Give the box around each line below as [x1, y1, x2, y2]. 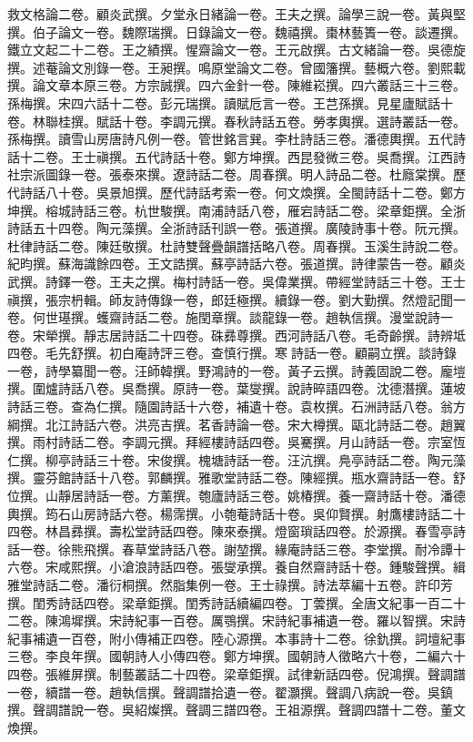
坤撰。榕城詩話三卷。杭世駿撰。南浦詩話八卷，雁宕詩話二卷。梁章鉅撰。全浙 [7, 200, 466, 219]
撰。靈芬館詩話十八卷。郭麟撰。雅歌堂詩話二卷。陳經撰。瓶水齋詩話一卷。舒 [7, 468, 466, 487]
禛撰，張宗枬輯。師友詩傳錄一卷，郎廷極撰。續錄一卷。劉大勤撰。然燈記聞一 [7, 290, 466, 309]
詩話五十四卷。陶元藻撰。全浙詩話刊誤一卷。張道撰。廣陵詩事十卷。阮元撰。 [7, 219, 466, 238]
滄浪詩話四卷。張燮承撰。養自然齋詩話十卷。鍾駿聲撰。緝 [121, 557, 466, 576]
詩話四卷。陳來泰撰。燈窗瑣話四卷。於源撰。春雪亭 [146, 522, 453, 541]
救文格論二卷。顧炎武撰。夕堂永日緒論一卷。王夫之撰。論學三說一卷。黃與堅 [7, 5, 466, 23]
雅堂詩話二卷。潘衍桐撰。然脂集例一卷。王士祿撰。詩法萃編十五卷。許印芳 [7, 575, 453, 594]
